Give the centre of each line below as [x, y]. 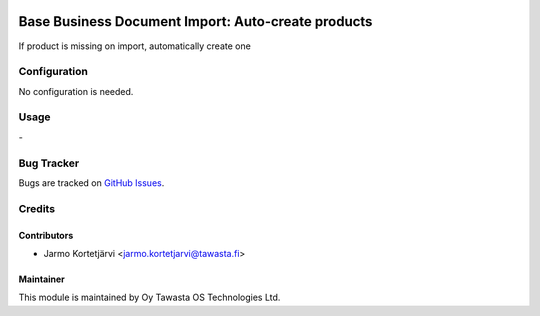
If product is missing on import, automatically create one [135, 46]
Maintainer [41, 279]
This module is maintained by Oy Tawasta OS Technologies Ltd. [149, 297]
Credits [36, 208]
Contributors [46, 235]
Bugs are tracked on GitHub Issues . [91, 182]
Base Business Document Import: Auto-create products [195, 21]
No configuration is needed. [76, 91]
